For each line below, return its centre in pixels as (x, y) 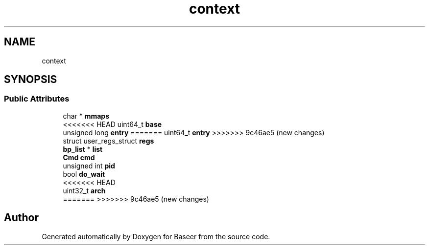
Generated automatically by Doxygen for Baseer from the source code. (156, 236)
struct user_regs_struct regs (108, 141)
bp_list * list (83, 149)
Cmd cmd (79, 157)
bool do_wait (84, 174)
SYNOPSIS (31, 80)
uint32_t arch (84, 190)
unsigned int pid (89, 166)
